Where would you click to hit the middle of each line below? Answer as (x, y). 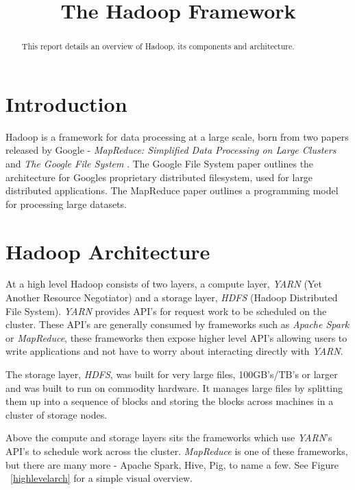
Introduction (66, 103)
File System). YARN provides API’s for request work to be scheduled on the (166, 311)
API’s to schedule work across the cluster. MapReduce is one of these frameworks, (177, 451)
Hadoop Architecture (108, 251)
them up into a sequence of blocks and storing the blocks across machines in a (170, 401)
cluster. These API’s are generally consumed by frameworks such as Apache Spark (177, 324)
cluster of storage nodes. (57, 414)
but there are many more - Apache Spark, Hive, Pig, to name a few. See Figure (172, 464)
